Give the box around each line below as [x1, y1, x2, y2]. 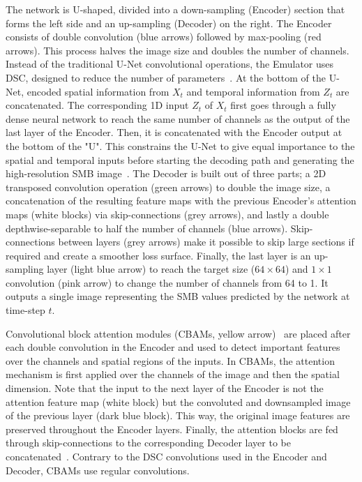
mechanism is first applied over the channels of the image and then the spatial [6, 367, 340, 382]
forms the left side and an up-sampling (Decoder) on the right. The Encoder [6, 15, 332, 30]
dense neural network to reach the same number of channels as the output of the [6, 111, 350, 126]
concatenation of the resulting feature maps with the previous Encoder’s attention [6, 193, 356, 208]
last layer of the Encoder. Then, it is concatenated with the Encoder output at [6, 125, 342, 140]
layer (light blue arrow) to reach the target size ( [47, 262, 255, 276]
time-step [6, 303, 45, 317]
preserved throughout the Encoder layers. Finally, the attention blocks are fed [6, 421, 338, 436]
